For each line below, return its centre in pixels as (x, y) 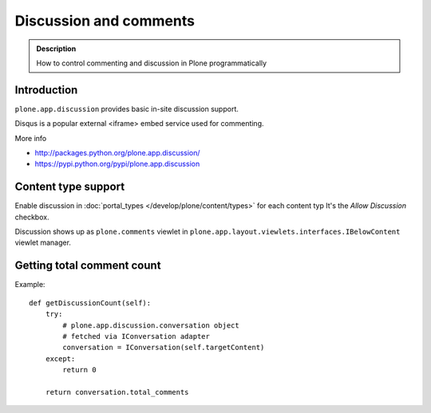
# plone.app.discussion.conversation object (151, 325)
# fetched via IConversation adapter (136, 336)
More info (31, 138)
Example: (30, 285)
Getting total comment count (88, 266)
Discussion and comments (105, 21)
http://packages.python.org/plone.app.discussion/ (117, 153)
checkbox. (32, 217)
